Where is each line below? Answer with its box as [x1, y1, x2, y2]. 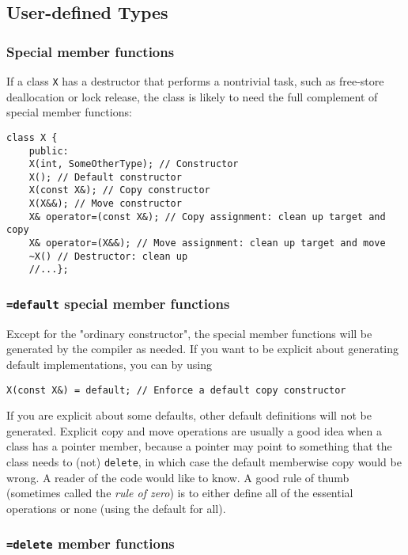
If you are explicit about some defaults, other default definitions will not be [6, 407, 372, 424]
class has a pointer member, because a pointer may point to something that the [6, 438, 392, 454]
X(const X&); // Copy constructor [28, 184, 210, 196]
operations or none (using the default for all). [6, 500, 226, 516]
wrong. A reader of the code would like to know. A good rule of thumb [6, 469, 349, 485]
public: [28, 145, 69, 157]
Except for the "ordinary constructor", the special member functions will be [6, 325, 372, 341]
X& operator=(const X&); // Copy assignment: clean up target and [28, 211, 386, 222]
